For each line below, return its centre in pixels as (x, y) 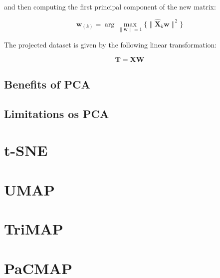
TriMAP (34, 229)
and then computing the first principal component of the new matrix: (110, 6)
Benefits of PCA (47, 84)
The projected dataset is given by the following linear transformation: (110, 45)
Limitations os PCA (57, 113)
